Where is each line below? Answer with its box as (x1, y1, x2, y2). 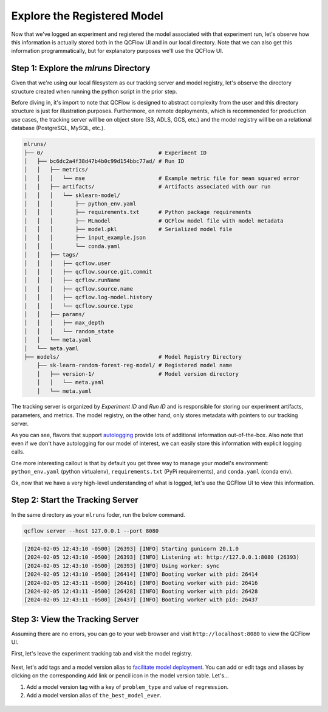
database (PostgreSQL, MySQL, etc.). (11, 125, 106, 132)
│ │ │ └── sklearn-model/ (24, 192, 121, 199)
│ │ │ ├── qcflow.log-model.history (24, 294, 152, 301)
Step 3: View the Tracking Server (11, 614, 139, 624)
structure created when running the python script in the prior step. (11, 88, 177, 95)
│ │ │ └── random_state (24, 328, 114, 334)
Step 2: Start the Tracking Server (11, 495, 139, 505)
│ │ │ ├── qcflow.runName (24, 277, 121, 284)
